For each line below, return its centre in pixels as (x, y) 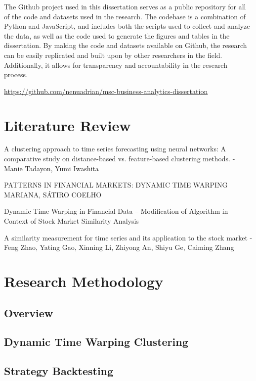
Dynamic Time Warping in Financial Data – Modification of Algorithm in (116, 211)
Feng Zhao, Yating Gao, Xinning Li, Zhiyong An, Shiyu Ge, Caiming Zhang (119, 247)
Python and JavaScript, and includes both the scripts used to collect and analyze (127, 26)
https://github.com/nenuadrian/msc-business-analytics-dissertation (106, 91)
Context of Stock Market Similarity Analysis (71, 221)
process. (16, 74)
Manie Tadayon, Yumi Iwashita (51, 168)
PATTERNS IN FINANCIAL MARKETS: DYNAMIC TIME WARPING (116, 185)
